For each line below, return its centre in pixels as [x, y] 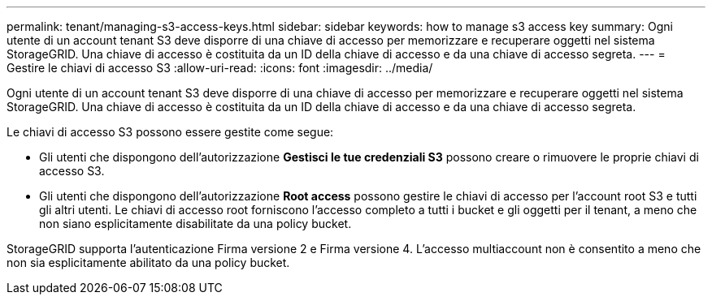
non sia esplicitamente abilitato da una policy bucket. [148, 262]
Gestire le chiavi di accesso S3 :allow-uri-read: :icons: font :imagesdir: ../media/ [220, 68]
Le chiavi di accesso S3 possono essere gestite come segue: [170, 132]
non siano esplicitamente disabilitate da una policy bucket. [195, 224]
